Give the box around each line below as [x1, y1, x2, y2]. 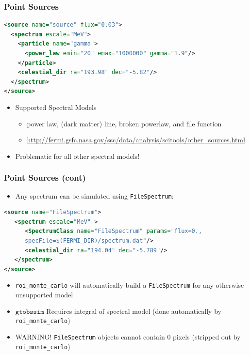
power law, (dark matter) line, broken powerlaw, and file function [27, 118, 222, 128]
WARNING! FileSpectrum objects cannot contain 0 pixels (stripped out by [15, 331, 241, 341]
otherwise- [216, 280, 246, 290]
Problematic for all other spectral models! [15, 151, 140, 161]
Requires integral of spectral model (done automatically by [46, 306, 221, 316]
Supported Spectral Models [15, 102, 97, 112]
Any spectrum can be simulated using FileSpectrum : [15, 190, 174, 201]
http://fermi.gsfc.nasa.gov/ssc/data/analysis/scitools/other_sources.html [27, 135, 245, 145]
